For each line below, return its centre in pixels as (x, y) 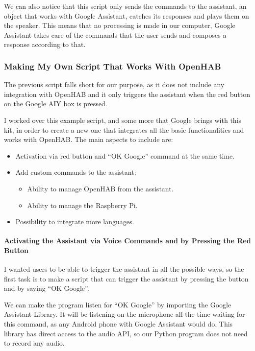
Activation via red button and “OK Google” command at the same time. (125, 155)
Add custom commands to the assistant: (76, 172)
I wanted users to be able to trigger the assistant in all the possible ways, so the (124, 269)
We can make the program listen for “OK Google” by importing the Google (118, 304)
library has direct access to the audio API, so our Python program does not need (126, 333)
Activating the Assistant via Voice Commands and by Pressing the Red (127, 241)
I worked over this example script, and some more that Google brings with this (123, 120)
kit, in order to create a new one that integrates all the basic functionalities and (124, 129)
